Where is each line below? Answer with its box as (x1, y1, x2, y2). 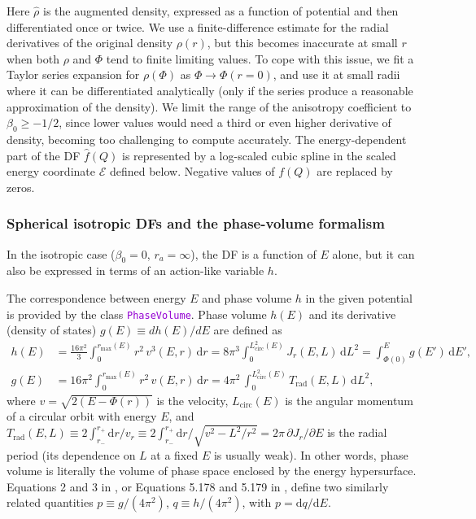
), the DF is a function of (190, 245, 317, 262)
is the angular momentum (285, 391, 413, 408)
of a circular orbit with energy (7, 408, 157, 425)
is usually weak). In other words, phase (213, 446, 408, 463)
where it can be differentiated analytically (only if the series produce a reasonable (7, 81, 413, 98)
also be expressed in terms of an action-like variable (7, 262, 264, 279)
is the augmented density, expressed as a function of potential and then (43, 2, 399, 19)
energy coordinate (7, 163, 95, 180)
